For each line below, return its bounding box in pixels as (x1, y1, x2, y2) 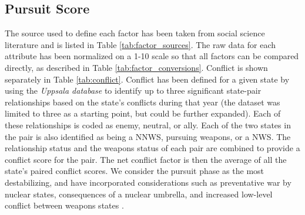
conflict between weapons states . (5, 199, 124, 211)
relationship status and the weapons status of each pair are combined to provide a (5, 142, 300, 154)
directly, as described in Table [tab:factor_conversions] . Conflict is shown (5, 61, 268, 73)
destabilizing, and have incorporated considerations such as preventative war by (5, 176, 291, 188)
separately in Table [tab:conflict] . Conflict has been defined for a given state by (5, 73, 290, 85)
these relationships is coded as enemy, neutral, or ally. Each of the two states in (5, 118, 291, 131)
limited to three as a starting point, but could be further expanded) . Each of (5, 107, 281, 120)
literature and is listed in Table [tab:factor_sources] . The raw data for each (5, 38, 276, 50)
